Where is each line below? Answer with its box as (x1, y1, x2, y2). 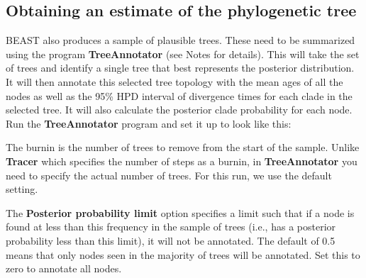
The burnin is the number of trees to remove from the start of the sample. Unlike (6, 140, 360, 155)
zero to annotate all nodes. (6, 261, 122, 276)
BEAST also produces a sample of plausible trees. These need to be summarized (6, 33, 355, 48)
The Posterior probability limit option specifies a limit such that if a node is (6, 205, 355, 220)
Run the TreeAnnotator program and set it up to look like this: (6, 116, 292, 130)
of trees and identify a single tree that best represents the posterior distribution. (6, 60, 355, 75)
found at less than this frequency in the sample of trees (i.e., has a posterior (6, 219, 336, 234)
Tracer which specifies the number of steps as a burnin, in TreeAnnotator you (6, 153, 357, 168)
